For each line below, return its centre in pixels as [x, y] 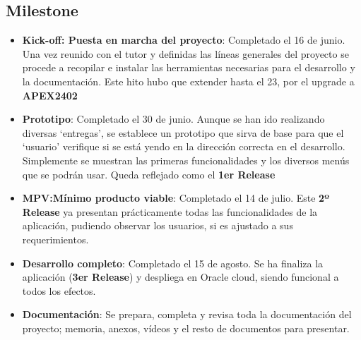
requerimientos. [55, 239]
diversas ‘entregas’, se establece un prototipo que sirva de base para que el [183, 132]
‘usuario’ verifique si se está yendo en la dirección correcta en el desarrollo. [184, 146]
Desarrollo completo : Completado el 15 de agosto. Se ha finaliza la [173, 263]
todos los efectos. [59, 290]
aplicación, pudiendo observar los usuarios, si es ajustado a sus [158, 225]
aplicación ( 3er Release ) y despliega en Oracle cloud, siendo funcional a [180, 277]
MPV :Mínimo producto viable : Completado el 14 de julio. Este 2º [176, 198]
